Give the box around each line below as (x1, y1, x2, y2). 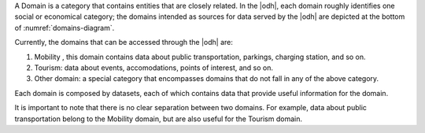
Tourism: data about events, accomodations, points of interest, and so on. (34, 63, 273, 72)
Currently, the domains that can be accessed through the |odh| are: (14, 38, 234, 47)
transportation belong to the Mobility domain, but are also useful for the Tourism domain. (14, 114, 303, 124)
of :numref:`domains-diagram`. (14, 23, 115, 32)
